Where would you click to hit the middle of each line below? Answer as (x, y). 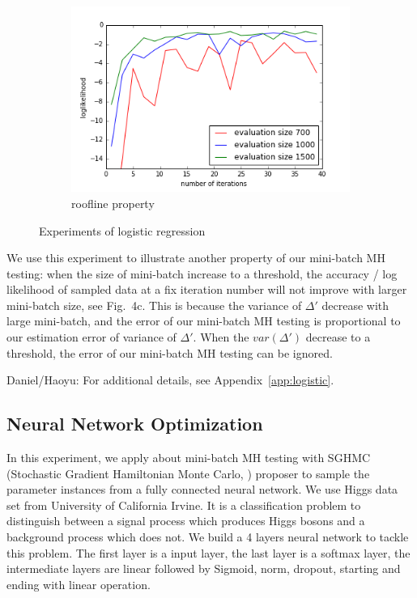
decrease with (355, 305)
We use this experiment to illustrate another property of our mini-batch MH (196, 258)
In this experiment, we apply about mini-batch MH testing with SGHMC (189, 458)
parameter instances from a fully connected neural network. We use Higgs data (202, 489)
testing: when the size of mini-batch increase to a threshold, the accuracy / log (202, 273)
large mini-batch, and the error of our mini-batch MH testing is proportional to (204, 321)
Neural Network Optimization (135, 424)
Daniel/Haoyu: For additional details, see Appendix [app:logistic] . (170, 380)
